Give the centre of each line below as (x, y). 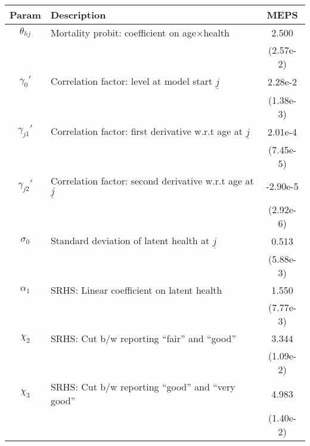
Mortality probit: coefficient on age (123, 33)
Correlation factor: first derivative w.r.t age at (147, 131)
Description (78, 15)
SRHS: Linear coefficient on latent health (136, 290)
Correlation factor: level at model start (131, 81)
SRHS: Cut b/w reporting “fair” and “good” (143, 339)
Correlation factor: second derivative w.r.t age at (152, 181)
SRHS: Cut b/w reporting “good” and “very (143, 387)
